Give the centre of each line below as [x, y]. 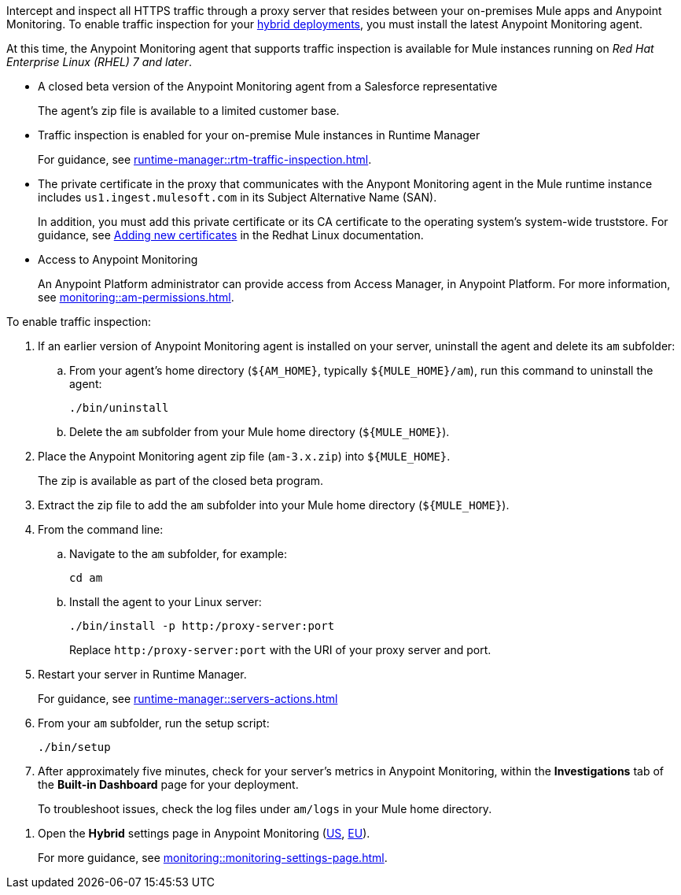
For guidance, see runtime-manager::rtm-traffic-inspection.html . [205, 159]
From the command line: [101, 529]
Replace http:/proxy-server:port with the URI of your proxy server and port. [280, 650]
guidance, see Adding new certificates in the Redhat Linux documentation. [231, 235]
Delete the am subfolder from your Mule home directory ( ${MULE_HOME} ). [260, 432]
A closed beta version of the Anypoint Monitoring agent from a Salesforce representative [268, 86]
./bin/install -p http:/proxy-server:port [202, 626]
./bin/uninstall [119, 408]
